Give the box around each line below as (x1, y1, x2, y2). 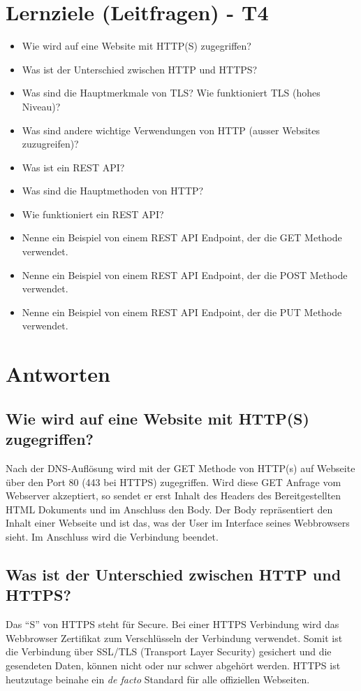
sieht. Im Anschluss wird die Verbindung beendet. (6, 529, 219, 543)
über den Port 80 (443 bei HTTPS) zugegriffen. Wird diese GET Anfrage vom (6, 474, 341, 489)
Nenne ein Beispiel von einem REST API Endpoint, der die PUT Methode (22, 304, 342, 319)
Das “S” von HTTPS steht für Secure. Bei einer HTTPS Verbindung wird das (6, 617, 339, 632)
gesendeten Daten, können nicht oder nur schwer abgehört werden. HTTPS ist (6, 657, 341, 672)
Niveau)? (22, 99, 61, 113)
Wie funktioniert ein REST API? (22, 206, 164, 221)
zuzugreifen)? (22, 136, 79, 151)
